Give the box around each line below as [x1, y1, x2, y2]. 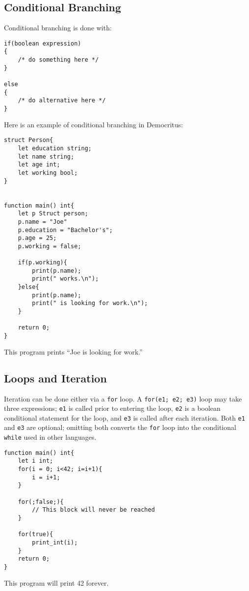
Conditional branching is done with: [4, 23, 112, 33]
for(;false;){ [18, 498, 64, 505]
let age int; [18, 161, 60, 168]
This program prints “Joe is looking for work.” [4, 346, 143, 356]
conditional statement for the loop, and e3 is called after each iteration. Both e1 [4, 412, 245, 423]
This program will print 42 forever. [4, 577, 109, 588]
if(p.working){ [18, 259, 67, 266]
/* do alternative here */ [18, 97, 106, 104]
